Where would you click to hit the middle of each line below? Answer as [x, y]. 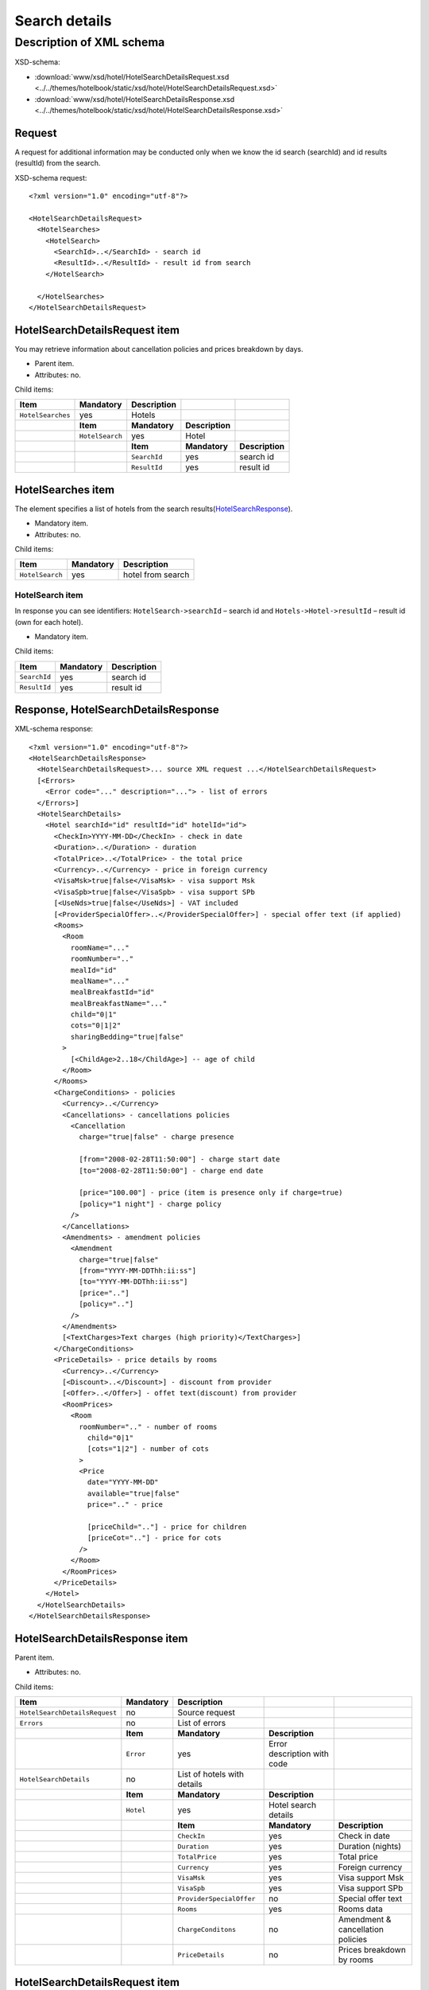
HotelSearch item [49, 595]
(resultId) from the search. [58, 163]
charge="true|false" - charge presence [157, 1137]
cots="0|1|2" [96, 1026]
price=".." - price [125, 1505]
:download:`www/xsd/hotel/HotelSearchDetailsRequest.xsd [132, 76]
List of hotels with [211, 1774]
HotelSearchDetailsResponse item [101, 1639]
